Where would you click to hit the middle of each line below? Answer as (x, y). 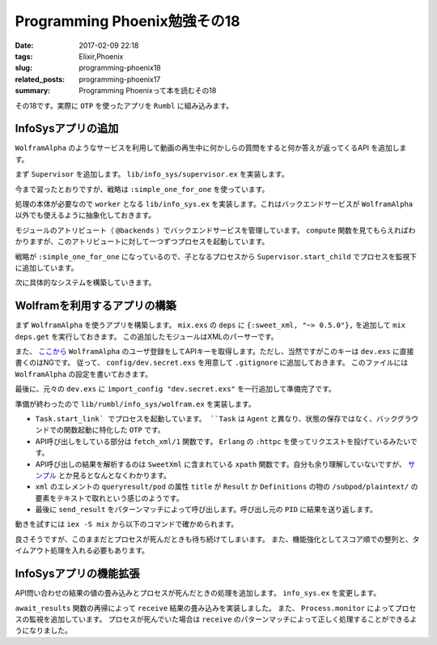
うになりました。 (43, 630)
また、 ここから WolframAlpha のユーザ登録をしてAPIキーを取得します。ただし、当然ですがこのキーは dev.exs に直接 (214, 351)
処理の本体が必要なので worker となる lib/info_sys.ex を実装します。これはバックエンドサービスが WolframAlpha (214, 203)
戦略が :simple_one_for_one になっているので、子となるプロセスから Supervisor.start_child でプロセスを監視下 (216, 256)
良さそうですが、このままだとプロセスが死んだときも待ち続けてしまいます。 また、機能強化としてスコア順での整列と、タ (217, 539)
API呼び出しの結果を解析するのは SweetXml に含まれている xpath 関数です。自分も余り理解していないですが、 (221, 464)
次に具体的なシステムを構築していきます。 (85, 283)
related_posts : (40, 79)
